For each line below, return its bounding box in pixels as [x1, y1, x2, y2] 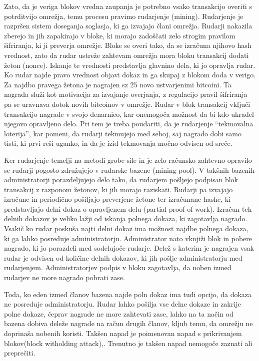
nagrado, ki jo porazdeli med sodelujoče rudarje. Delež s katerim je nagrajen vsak [4, 243, 254, 253]
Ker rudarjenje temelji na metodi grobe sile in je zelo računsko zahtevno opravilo [4, 154, 252, 165]
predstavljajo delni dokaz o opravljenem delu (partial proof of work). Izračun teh [4, 203, 252, 214]
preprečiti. [4, 348, 35, 358]
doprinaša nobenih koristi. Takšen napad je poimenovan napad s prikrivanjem [4, 328, 242, 338]
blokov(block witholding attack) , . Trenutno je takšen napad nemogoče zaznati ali [4, 338, 252, 348]
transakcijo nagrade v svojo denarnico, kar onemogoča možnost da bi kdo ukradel [4, 108, 254, 119]
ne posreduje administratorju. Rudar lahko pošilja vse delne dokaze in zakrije [4, 299, 241, 309]
